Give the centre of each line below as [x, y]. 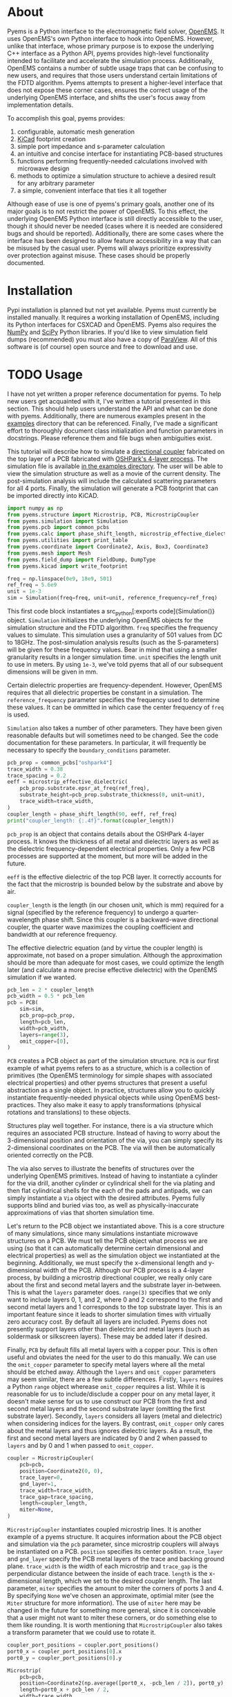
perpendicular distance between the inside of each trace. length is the [107, 1574]
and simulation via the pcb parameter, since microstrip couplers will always [113, 1544]
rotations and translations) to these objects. [69, 1113]
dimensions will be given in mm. [52, 672]
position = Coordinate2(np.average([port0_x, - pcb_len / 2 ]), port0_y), [123, 1683]
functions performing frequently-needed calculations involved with [112, 161]
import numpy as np [35, 508]
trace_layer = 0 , [41, 1478]
